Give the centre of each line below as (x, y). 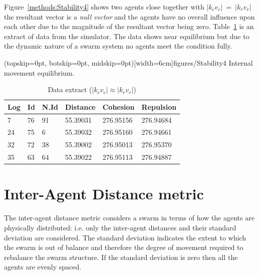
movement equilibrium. (39, 72)
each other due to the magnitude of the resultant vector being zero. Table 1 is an (129, 26)
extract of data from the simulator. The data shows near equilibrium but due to (127, 36)
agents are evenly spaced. (43, 267)
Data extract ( (70, 89)
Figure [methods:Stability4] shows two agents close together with (104, 7)
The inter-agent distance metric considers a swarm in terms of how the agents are (129, 218)
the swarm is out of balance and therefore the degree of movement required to (124, 247)
